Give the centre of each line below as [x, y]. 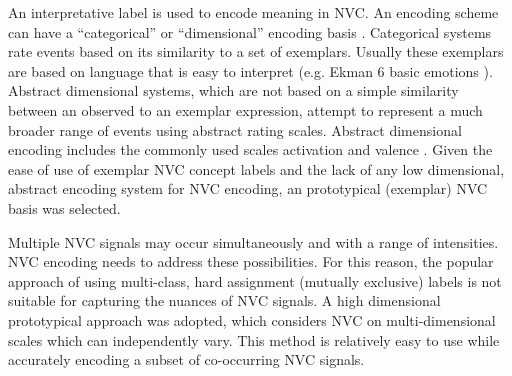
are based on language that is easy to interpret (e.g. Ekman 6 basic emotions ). [250, 70]
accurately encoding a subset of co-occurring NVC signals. [186, 359]
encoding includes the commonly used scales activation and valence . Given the [250, 149]
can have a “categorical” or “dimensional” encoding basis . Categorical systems [250, 31]
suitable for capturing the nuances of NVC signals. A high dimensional [224, 300]
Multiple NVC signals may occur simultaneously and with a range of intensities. [253, 241]
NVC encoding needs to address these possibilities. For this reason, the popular [251, 261]
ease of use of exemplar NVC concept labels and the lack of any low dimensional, [256, 168]
